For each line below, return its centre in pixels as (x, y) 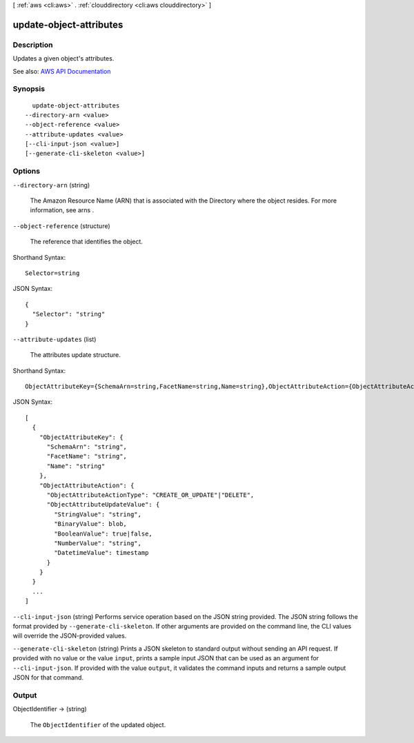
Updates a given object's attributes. (63, 59)
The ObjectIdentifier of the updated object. (98, 724)
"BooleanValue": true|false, (103, 533)
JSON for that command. (48, 678)
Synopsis (29, 89)
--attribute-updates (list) (55, 339)
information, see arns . (62, 210)
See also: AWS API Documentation (62, 71)
